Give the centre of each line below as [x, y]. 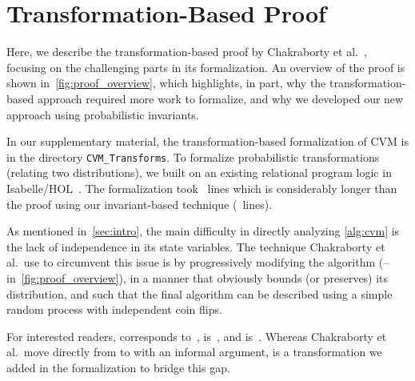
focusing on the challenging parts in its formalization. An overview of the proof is [206, 67]
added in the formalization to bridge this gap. [118, 367]
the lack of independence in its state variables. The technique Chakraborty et [196, 246]
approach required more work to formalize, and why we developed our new [220, 98]
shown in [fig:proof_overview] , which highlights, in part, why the [166, 83]
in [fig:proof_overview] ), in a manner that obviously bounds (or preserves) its [198, 277]
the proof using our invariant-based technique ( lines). [140, 204]
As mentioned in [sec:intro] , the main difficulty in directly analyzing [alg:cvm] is [203, 231]
